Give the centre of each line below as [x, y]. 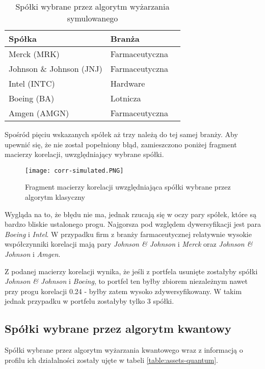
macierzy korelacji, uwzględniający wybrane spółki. [84, 154]
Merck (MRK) [34, 54]
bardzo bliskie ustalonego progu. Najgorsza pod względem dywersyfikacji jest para [133, 224]
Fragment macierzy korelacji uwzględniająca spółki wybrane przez [128, 187]
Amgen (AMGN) [39, 113]
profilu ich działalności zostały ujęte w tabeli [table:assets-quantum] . [111, 360]
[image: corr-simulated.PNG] [74, 170]
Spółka [23, 38]
